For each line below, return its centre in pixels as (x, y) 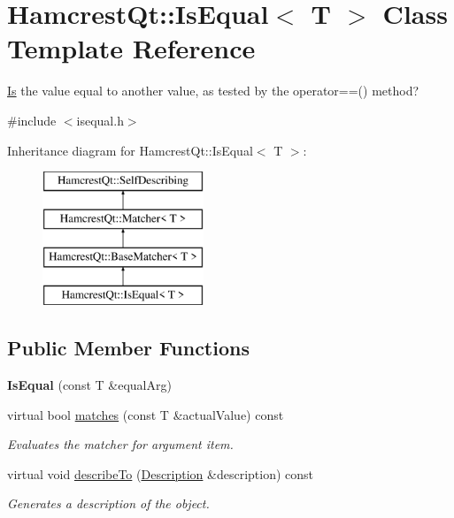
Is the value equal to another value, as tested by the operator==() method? (213, 91)
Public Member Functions (128, 348)
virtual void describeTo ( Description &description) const (161, 473)
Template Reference (131, 48)
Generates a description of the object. (108, 503)
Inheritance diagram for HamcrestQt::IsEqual (130, 150)
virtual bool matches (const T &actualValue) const (146, 414)
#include (32, 120)
